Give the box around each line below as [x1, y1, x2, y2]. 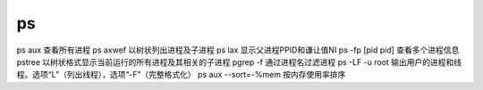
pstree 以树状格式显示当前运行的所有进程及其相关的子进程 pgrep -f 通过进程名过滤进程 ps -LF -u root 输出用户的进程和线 [16, 56, 462, 67]
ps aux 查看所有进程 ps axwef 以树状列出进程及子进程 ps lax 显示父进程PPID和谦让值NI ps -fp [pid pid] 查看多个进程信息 [16, 45, 460, 55]
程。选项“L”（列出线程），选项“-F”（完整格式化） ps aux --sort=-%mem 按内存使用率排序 [16, 70, 346, 80]
